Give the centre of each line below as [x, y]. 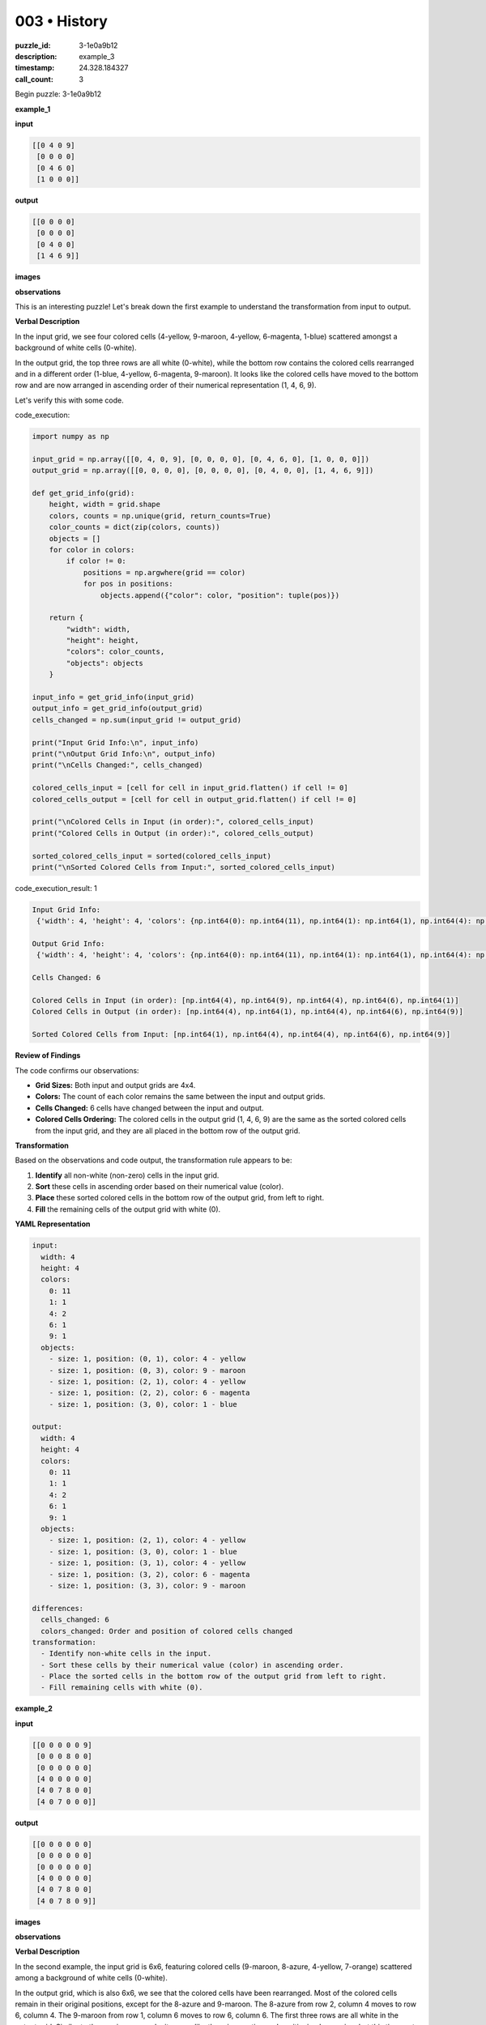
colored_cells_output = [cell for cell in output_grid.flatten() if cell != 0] [194, 799]
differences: [58, 1608]
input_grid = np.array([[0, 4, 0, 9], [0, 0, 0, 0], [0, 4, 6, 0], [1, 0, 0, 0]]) [201, 459]
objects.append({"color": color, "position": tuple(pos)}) [220, 595]
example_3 [97, 56]
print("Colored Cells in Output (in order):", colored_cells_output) [173, 833]
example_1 [33, 109]
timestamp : [35, 68]
